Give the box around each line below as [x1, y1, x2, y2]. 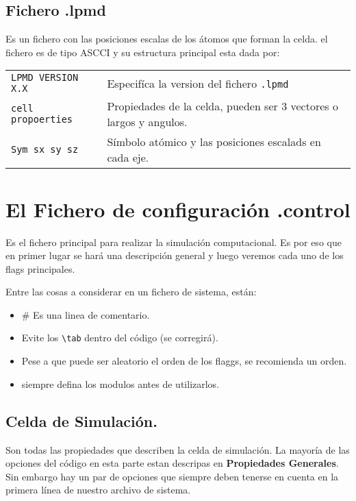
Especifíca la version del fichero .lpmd [107, 75, 289, 91]
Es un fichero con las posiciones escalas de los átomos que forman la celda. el [5, 32, 328, 46]
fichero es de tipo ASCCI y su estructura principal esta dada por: [5, 45, 280, 59]
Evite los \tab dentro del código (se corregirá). [21, 330, 218, 345]
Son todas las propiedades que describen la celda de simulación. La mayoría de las [5, 442, 350, 456]
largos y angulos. [107, 114, 188, 130]
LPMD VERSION [11, 72, 79, 84]
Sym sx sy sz [11, 144, 79, 156]
